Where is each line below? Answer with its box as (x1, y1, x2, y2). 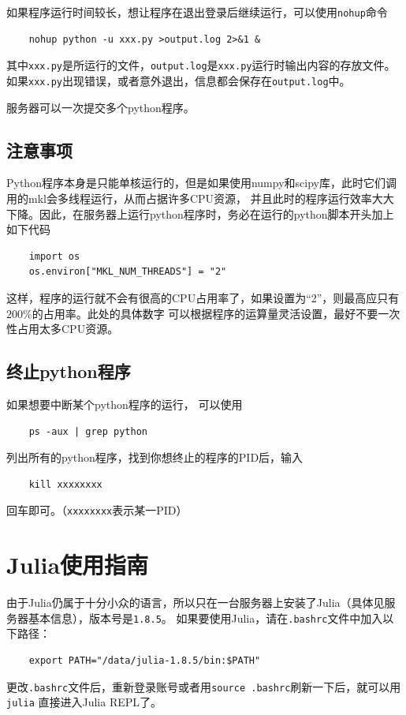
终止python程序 (6, 359, 131, 384)
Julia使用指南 (6, 548, 149, 581)
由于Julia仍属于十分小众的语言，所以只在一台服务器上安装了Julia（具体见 (6, 594, 385, 611)
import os (28, 250, 80, 262)
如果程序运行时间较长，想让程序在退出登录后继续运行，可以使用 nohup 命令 (6, 4, 388, 20)
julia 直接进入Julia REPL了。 (6, 694, 162, 710)
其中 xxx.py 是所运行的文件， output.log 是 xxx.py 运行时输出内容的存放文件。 (6, 57, 396, 73)
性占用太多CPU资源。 (6, 320, 119, 337)
